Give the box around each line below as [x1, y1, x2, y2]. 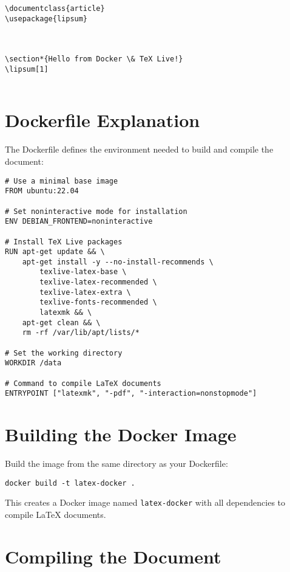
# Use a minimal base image [5, 176, 118, 185]
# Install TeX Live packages [5, 237, 123, 246]
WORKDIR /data [5, 359, 62, 368]
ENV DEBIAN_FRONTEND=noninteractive [5, 217, 153, 226]
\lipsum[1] [5, 64, 49, 74]
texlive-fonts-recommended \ [39, 298, 157, 307]
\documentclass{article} [5, 4, 105, 13]
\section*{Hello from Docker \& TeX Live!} [5, 55, 183, 64]
